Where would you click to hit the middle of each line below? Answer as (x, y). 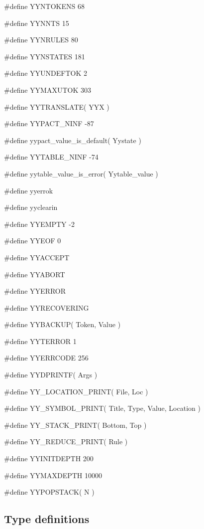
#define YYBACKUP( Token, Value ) (62, 324)
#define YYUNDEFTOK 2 (46, 73)
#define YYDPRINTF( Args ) (51, 375)
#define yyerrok (29, 190)
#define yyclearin (31, 207)
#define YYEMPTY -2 (39, 224)
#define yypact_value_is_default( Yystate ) (73, 140)
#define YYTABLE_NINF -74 (51, 157)
